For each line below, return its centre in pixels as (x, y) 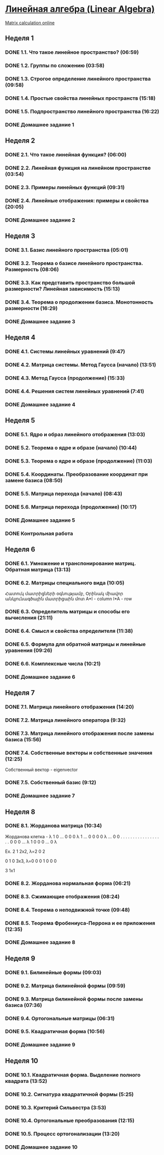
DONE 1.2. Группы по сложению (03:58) (55, 66)
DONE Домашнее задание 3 (40, 321)
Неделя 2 (20, 141)
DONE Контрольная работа (39, 533)
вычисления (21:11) (29, 618)
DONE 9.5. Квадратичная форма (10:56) (55, 1032)
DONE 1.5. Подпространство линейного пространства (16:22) (82, 111)
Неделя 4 (20, 337)
